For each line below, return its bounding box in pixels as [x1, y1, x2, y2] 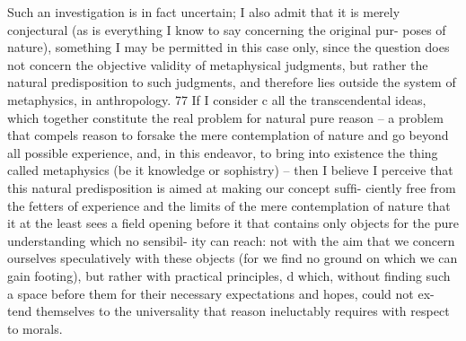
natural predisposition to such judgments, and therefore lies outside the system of [7, 73, 456, 92]
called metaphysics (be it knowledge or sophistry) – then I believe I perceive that [7, 161, 453, 179]
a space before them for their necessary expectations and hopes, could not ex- [7, 284, 435, 302]
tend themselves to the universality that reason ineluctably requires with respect [7, 302, 450, 320]
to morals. [7, 319, 63, 337]
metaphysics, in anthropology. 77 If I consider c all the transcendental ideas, [7, 90, 426, 109]
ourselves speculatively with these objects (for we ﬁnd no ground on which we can [7, 249, 458, 267]
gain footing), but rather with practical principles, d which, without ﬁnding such [7, 266, 451, 284]
